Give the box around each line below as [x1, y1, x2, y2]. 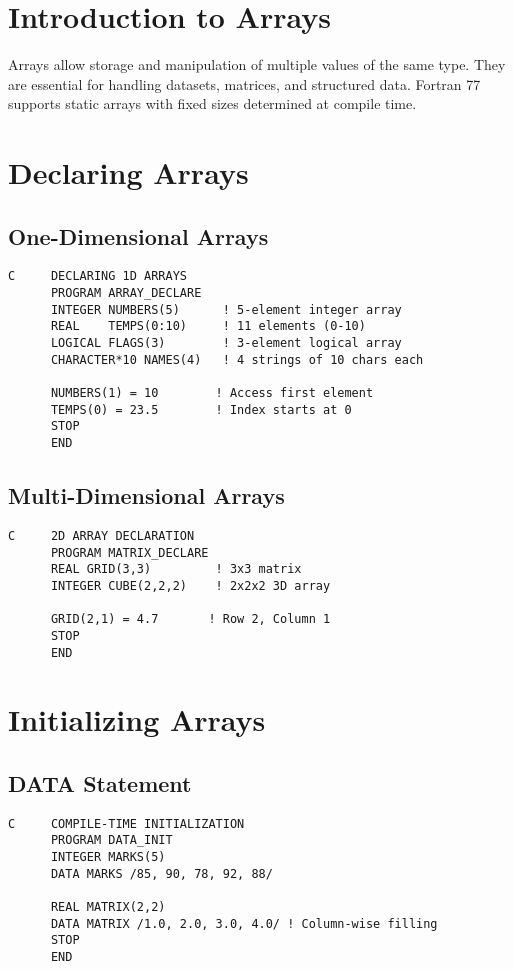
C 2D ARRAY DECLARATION [8, 528, 195, 543]
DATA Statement [8, 767, 192, 798]
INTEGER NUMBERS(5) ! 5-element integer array [50, 302, 402, 317]
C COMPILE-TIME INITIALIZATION [8, 816, 245, 831]
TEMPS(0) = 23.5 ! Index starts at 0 [50, 402, 352, 417]
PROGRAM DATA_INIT [50, 833, 173, 848]
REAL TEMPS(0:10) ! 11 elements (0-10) [50, 319, 366, 334]
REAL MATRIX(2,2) [50, 900, 166, 915]
